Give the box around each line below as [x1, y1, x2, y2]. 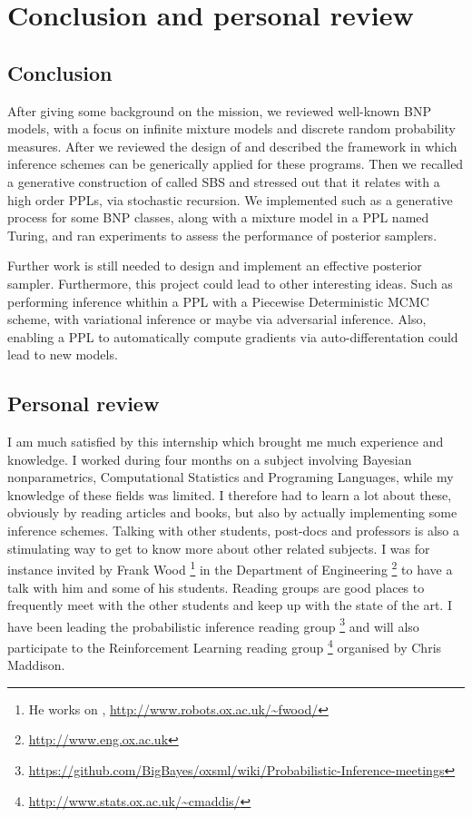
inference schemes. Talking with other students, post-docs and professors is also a [7, 521, 459, 540]
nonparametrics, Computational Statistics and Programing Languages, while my [7, 468, 454, 487]
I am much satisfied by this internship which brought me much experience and [7, 432, 444, 451]
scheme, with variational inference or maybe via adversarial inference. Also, [7, 310, 427, 329]
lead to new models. [7, 345, 118, 364]
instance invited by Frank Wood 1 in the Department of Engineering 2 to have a [7, 557, 453, 578]
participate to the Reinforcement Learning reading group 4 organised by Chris [7, 635, 442, 656]
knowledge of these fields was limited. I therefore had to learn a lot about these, [7, 485, 452, 504]
